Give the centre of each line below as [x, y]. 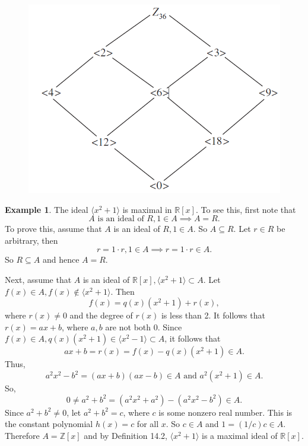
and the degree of [101, 315]
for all [148, 424]
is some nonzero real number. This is [226, 412]
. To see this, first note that [246, 209]
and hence [61, 259]
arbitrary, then [31, 240]
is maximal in [147, 209]
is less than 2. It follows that [213, 315]
